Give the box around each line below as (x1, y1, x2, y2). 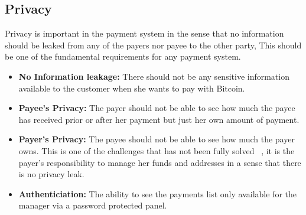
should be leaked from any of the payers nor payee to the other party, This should (5, 38, 302, 51)
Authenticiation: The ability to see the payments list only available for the (18, 187, 297, 200)
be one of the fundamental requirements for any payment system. (5, 50, 241, 63)
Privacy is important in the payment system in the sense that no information (5, 27, 284, 40)
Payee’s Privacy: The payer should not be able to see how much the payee (18, 102, 295, 114)
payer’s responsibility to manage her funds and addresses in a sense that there (18, 156, 301, 168)
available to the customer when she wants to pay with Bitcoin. (18, 82, 245, 94)
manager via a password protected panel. (18, 199, 167, 211)
